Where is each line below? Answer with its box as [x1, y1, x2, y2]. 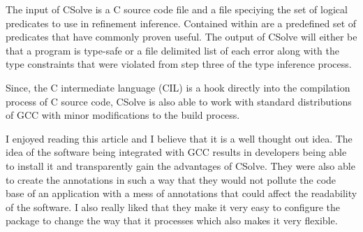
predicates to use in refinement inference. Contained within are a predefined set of [6, 15, 357, 30]
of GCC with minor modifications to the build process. [6, 108, 240, 122]
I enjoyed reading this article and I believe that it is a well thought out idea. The [6, 131, 353, 145]
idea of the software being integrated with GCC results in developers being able [6, 145, 347, 159]
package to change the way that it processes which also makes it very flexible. [6, 213, 338, 228]
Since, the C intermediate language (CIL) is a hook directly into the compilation [6, 80, 350, 94]
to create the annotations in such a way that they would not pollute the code [6, 172, 336, 187]
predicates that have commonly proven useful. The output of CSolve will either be [6, 29, 357, 44]
